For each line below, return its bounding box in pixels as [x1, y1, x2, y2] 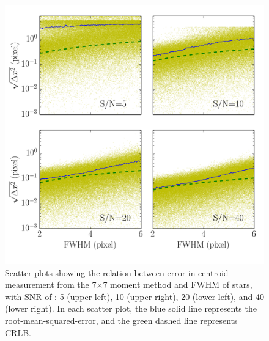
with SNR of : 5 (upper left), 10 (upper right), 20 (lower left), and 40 [5, 290, 264, 302]
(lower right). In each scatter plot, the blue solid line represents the [5, 302, 257, 315]
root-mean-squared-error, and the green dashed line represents [5, 313, 238, 326]
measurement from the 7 [5, 278, 97, 291]
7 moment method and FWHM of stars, [103, 278, 252, 291]
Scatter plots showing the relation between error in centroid [5, 266, 229, 279]
